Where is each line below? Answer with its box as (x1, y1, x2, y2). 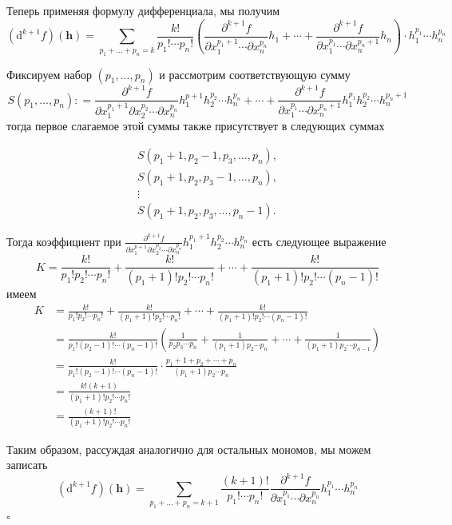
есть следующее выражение (252, 233, 387, 249)
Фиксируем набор (6, 66, 92, 82)
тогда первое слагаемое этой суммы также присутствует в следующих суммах (6, 117, 385, 134)
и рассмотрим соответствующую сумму (159, 66, 351, 82)
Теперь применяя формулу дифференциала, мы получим (6, 2, 280, 18)
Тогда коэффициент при (6, 233, 121, 249)
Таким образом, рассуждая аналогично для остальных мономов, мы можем (6, 440, 371, 457)
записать (6, 456, 48, 473)
